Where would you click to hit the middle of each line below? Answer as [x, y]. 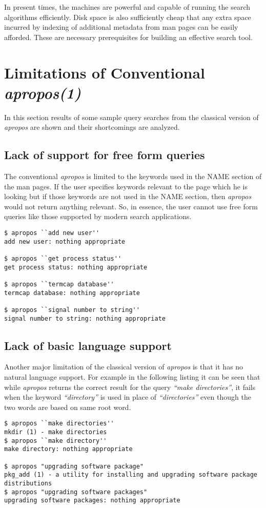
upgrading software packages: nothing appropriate [92, 501]
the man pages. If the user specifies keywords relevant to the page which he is [126, 186]
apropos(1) [43, 92]
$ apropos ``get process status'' [63, 259]
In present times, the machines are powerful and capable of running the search [127, 7]
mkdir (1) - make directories [56, 432]
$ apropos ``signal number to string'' [72, 310]
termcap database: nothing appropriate [72, 293]
